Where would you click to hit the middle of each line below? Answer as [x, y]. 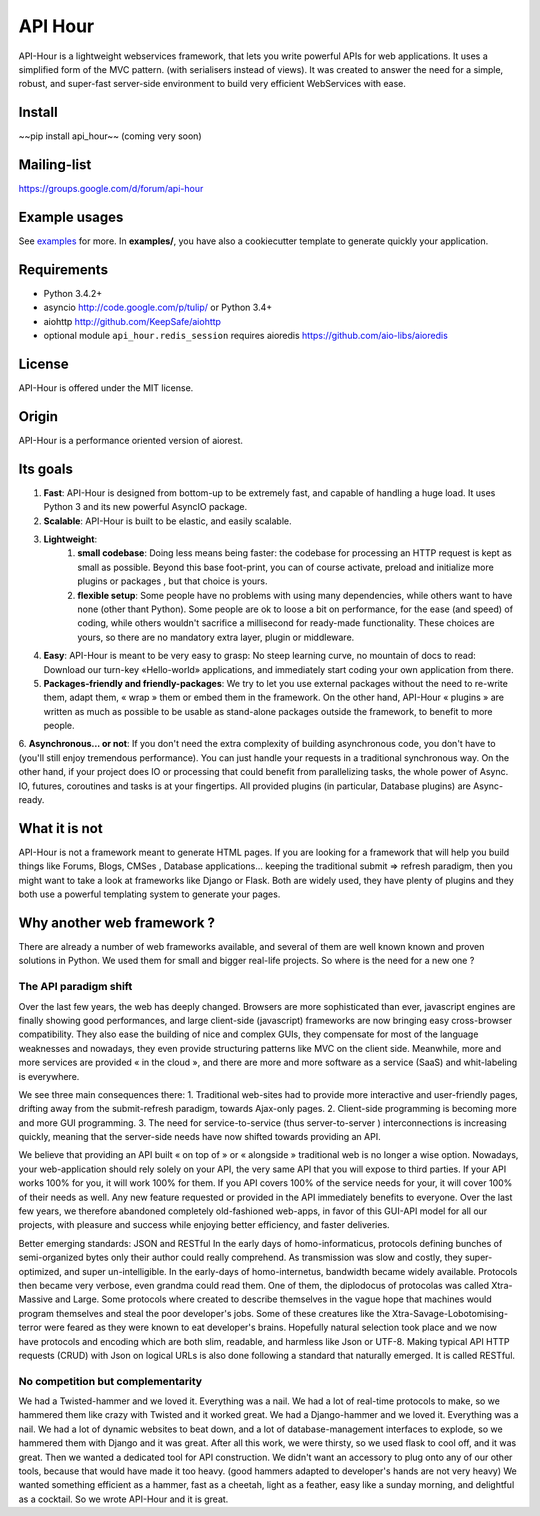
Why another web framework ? [116, 922]
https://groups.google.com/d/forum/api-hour [111, 189]
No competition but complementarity [110, 1381]
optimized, [40, 1271]
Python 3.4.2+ [73, 293]
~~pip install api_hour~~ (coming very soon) [110, 136]
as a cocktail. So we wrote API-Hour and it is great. [123, 1499]
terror [30, 1327]
